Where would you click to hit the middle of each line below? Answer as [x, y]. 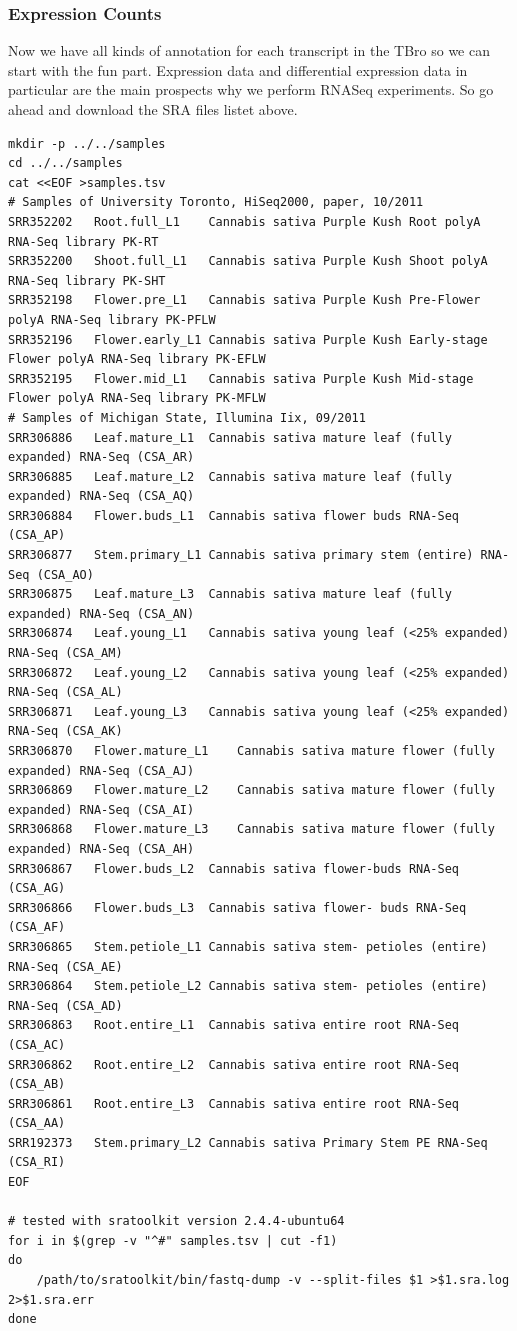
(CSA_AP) [37, 535]
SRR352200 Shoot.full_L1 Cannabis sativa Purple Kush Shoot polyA [248, 261]
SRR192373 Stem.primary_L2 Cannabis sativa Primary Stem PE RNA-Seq [248, 1142]
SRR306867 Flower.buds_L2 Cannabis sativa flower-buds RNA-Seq [234, 868]
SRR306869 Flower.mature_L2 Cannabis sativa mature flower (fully [251, 790]
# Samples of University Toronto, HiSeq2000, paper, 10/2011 [216, 202]
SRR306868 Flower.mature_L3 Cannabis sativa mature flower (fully [251, 829]
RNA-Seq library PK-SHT [87, 280]
